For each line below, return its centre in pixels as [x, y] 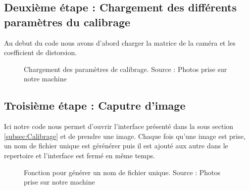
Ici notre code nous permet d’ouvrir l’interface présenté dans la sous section [119, 126]
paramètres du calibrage [67, 22]
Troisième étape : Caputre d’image [95, 105]
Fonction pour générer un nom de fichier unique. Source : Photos [122, 172]
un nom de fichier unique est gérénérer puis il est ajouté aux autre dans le [116, 146]
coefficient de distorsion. [41, 52]
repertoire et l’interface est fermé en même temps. [80, 155]
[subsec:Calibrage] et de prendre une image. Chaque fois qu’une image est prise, [125, 136]
